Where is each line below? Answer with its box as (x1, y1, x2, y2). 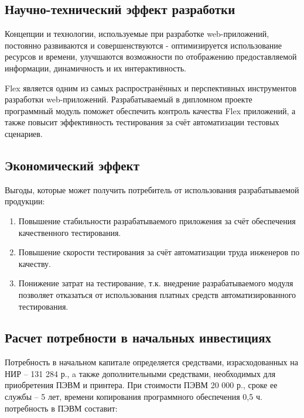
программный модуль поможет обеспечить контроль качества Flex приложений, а (5, 104, 296, 117)
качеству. (18, 257, 51, 269)
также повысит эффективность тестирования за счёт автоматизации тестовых (5, 116, 279, 128)
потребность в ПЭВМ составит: (5, 402, 118, 414)
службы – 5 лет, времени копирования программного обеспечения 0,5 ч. (5, 390, 262, 403)
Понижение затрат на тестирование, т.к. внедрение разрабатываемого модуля (18, 277, 293, 289)
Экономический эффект (5, 156, 139, 174)
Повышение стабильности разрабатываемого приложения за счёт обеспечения (18, 214, 296, 227)
